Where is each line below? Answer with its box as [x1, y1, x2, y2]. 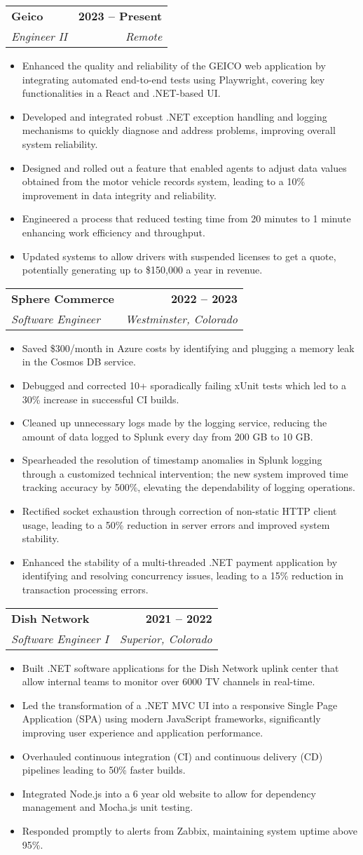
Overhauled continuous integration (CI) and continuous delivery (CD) [22, 748, 323, 763]
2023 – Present [78, 8, 163, 24]
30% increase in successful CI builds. [22, 391, 179, 406]
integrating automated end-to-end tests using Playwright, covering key [22, 72, 325, 86]
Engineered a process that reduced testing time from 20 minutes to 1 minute [22, 211, 351, 226]
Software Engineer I [11, 630, 109, 647]
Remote [125, 28, 163, 44]
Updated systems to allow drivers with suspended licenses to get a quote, [22, 248, 336, 263]
